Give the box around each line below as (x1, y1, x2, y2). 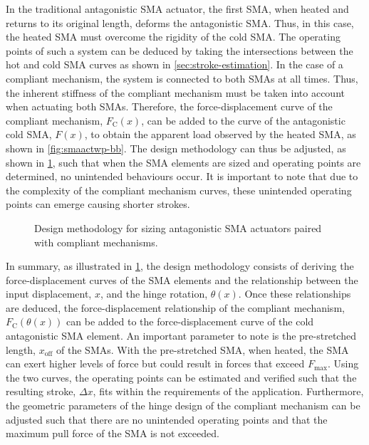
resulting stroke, (6, 384, 76, 399)
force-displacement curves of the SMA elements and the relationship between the (6, 272, 358, 287)
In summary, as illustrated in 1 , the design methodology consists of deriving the (6, 258, 354, 273)
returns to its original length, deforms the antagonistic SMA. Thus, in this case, (6, 15, 354, 30)
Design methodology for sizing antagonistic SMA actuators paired (34, 220, 322, 235)
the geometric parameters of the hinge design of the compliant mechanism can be (6, 398, 360, 413)
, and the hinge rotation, (100, 286, 208, 301)
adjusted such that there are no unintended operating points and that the (6, 412, 328, 426)
